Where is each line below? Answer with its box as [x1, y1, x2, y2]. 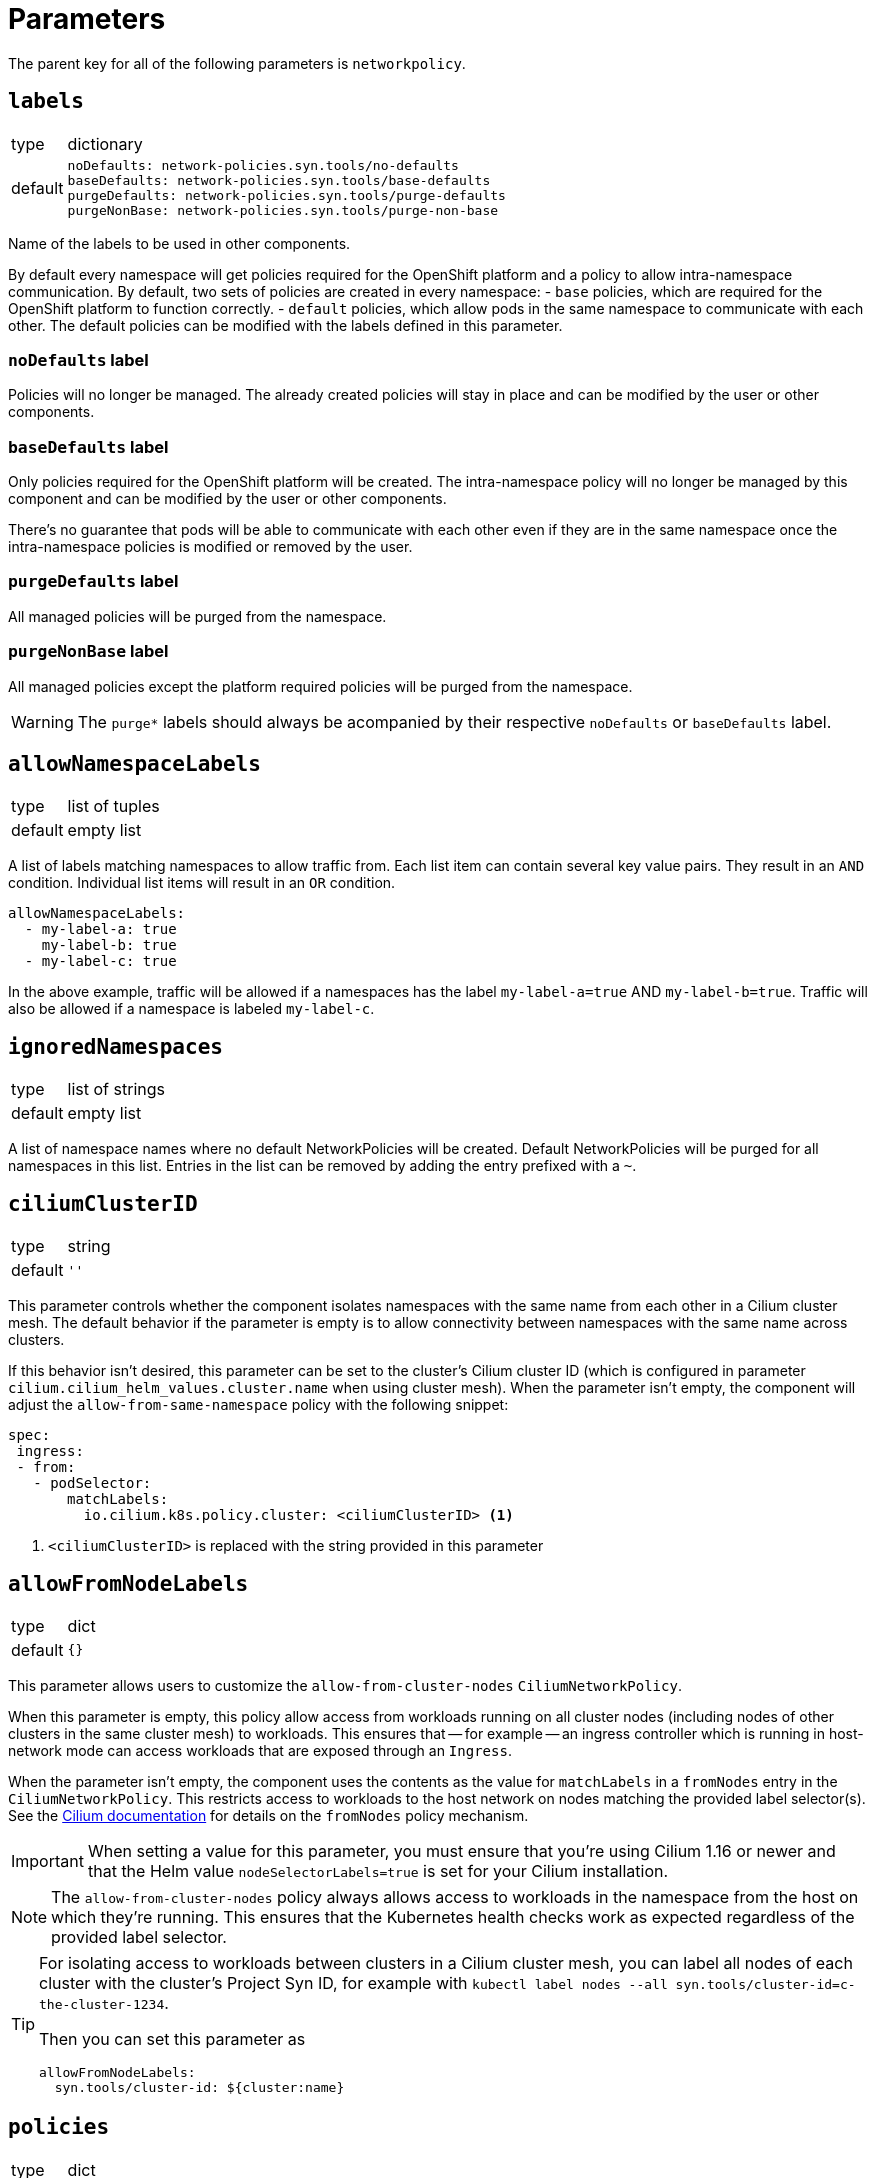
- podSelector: [33, 1475, 152, 1492]
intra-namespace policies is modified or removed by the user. [8, 538, 413, 556]
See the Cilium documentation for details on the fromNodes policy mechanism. [8, 1806, 529, 1824]
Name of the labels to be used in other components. [8, 234, 351, 252]
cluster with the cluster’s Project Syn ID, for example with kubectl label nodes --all [39, 1972, 668, 1993]
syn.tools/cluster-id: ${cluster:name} [54, 2079, 345, 2095]
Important [11, 1850, 84, 1871]
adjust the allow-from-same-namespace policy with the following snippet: [8, 1396, 509, 1414]
